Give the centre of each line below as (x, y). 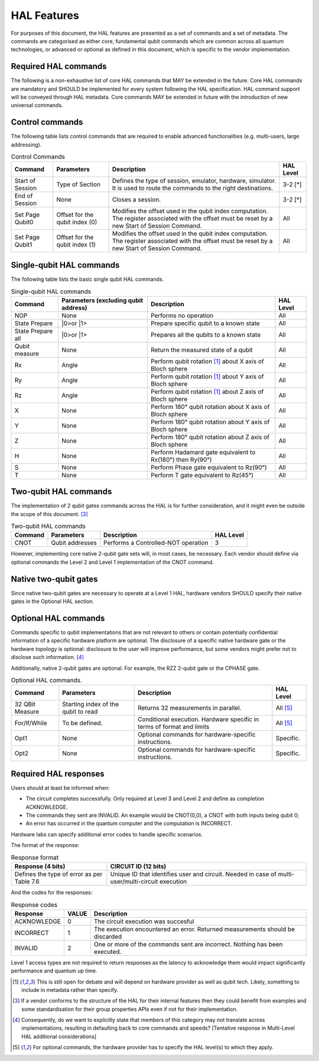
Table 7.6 (27, 881)
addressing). (26, 144)
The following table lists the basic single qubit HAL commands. (87, 279)
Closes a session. (136, 200)
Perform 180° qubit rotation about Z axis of (210, 437)
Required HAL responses (58, 773)
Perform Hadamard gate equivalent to (203, 452)
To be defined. (82, 723)
